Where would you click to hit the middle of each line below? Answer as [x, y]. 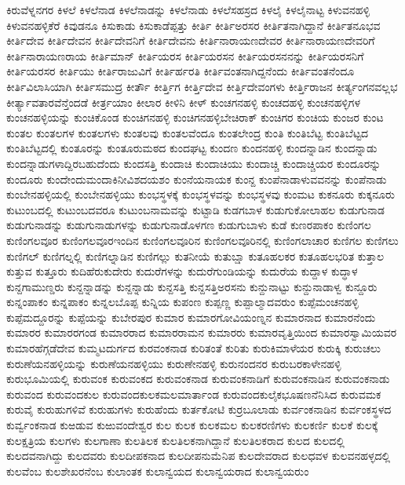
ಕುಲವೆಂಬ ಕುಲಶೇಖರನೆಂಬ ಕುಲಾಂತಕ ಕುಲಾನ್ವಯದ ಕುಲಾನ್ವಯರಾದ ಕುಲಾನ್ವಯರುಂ [158, 470]
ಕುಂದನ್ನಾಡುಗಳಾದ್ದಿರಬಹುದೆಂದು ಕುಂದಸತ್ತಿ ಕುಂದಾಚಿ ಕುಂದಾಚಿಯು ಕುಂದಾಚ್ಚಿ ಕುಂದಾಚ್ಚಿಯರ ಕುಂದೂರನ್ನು [194, 163]
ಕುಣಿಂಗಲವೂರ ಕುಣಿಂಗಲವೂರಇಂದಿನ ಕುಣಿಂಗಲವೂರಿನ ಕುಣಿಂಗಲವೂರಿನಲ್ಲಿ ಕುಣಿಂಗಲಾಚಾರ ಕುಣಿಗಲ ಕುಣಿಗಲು [202, 240]
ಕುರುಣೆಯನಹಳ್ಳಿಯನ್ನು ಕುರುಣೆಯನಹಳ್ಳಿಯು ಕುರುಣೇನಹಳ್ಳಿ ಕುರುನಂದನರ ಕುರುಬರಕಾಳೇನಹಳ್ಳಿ [174, 363]
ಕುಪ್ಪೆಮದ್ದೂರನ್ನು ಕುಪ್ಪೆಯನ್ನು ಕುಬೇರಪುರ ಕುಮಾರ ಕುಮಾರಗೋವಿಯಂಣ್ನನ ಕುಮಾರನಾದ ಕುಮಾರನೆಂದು [191, 317]
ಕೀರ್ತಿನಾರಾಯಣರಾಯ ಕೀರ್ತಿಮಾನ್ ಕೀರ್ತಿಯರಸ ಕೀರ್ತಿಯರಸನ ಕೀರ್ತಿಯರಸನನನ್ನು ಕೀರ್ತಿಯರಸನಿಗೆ [185, 55]
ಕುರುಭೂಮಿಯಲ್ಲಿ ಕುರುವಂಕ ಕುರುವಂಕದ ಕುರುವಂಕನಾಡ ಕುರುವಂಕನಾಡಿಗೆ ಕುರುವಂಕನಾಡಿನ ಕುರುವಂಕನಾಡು [198, 379]
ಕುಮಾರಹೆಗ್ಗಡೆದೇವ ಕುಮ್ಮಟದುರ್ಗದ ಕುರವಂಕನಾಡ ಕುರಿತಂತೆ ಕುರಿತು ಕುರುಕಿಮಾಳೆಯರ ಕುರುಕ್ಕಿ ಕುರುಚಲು [194, 348]
